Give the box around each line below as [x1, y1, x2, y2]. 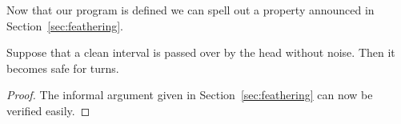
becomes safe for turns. [6, 59, 119, 76]
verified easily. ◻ [6, 102, 90, 118]
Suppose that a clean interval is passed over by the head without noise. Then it [6, 44, 395, 61]
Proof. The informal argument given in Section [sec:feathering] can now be [6, 86, 373, 103]
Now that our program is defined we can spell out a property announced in [6, 2, 375, 18]
